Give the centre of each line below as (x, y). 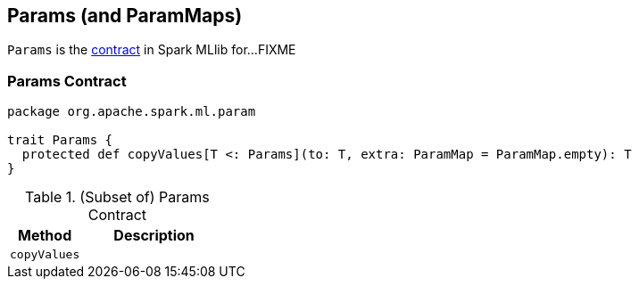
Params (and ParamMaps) (125, 16)
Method (45, 236)
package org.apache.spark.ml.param (132, 112)
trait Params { (60, 140)
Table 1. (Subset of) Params (117, 197)
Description (154, 236)
